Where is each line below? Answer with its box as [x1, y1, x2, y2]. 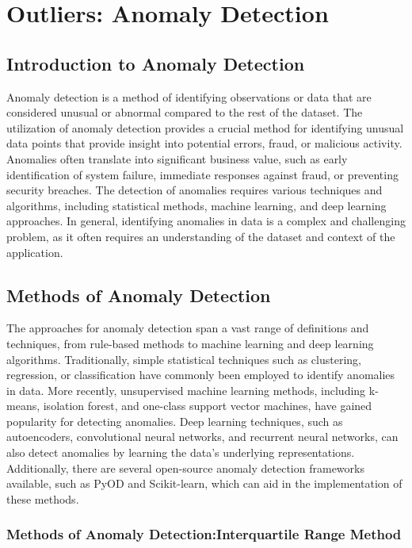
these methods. [6, 490, 79, 507]
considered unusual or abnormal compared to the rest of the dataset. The [6, 104, 363, 121]
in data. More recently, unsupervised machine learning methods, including [6, 381, 366, 398]
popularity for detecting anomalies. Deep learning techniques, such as [6, 412, 343, 429]
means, [6, 397, 40, 414]
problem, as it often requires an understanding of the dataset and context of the [6, 228, 395, 244]
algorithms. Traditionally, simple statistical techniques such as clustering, [6, 351, 361, 367]
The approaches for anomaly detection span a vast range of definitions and [6, 320, 369, 336]
